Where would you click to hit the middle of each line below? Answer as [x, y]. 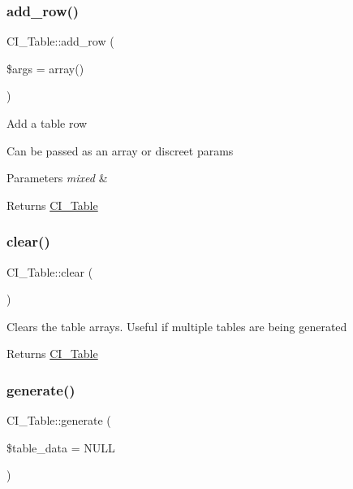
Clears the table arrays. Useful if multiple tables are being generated [177, 326]
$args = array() [45, 68]
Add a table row [47, 123]
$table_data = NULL [61, 447]
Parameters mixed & [57, 178]
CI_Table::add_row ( [60, 41]
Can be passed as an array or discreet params [120, 150]
